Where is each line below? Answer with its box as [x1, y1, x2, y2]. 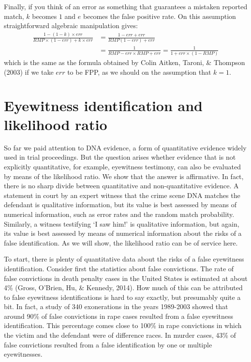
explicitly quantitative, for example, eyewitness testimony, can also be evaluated [4, 161, 241, 171]
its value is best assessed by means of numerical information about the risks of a [4, 228, 242, 238]
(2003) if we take [4, 66, 54, 77]
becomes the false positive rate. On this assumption [83, 11, 236, 21]
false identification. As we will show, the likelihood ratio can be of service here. [4, 237, 238, 247]
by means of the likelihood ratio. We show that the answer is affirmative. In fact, [4, 171, 244, 181]
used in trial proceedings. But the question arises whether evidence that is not [4, 152, 236, 162]
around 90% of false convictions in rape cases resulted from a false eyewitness [4, 311, 233, 321]
